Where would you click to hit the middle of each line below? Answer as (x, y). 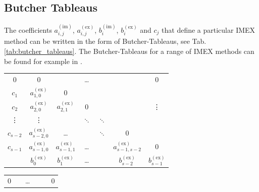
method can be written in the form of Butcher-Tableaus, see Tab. (105, 41)
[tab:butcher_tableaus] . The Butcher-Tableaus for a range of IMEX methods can (129, 51)
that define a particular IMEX (209, 30)
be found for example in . (43, 61)
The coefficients (28, 30)
